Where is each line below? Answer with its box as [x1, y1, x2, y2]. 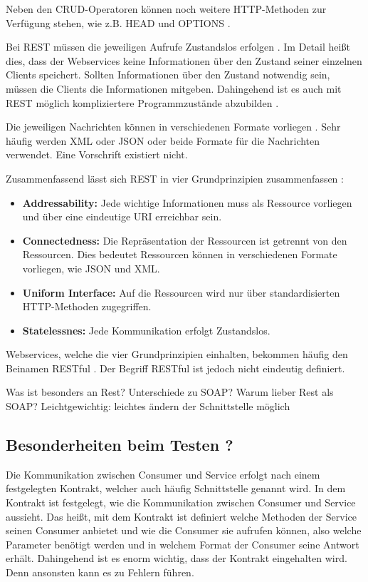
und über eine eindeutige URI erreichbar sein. [22, 209, 222, 224]
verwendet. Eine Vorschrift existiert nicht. [6, 147, 188, 162]
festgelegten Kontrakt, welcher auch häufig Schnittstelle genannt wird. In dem [6, 481, 346, 496]
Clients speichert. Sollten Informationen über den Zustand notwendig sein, [6, 67, 330, 82]
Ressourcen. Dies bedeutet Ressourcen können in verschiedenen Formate [22, 247, 337, 262]
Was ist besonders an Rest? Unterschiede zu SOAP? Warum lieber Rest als [6, 384, 334, 399]
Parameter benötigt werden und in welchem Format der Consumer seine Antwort [6, 536, 359, 551]
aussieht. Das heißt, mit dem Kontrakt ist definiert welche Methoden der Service [6, 509, 357, 524]
